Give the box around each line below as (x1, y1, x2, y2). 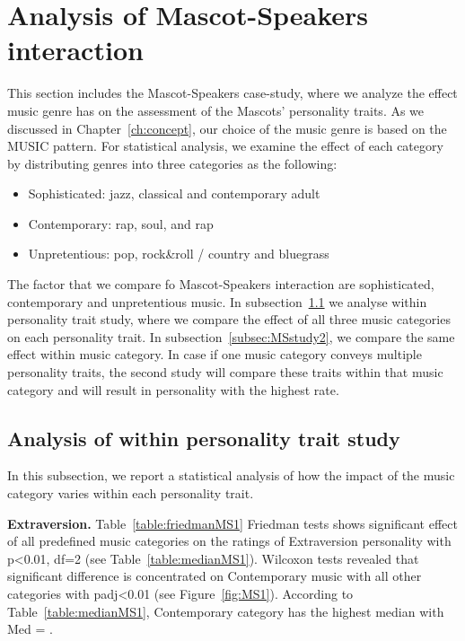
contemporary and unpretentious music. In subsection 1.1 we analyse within (7, 292, 427, 311)
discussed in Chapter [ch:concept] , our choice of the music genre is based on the (7, 119, 447, 137)
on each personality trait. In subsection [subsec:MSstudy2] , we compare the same (7, 327, 455, 346)
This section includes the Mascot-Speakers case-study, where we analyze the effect (7, 83, 458, 102)
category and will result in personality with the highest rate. (7, 380, 339, 399)
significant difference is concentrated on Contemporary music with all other (7, 566, 422, 585)
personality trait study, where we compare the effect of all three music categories (7, 310, 451, 329)
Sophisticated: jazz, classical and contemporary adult (28, 184, 320, 203)
